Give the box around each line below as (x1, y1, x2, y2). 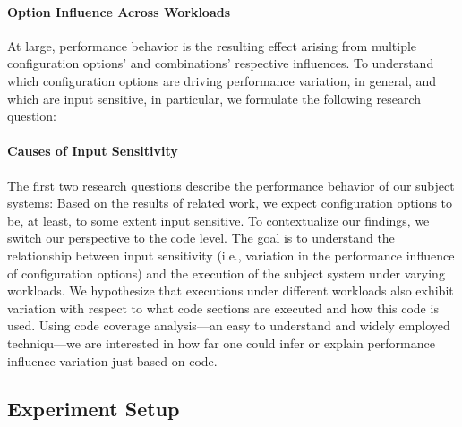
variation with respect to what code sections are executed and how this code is (7, 298, 439, 317)
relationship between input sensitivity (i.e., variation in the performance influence (7, 245, 455, 264)
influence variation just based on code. (7, 351, 218, 370)
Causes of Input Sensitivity (7, 141, 178, 160)
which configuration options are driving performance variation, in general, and (7, 71, 437, 90)
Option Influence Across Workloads (7, 2, 231, 21)
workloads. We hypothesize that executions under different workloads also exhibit (7, 281, 454, 300)
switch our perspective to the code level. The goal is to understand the (7, 228, 395, 247)
